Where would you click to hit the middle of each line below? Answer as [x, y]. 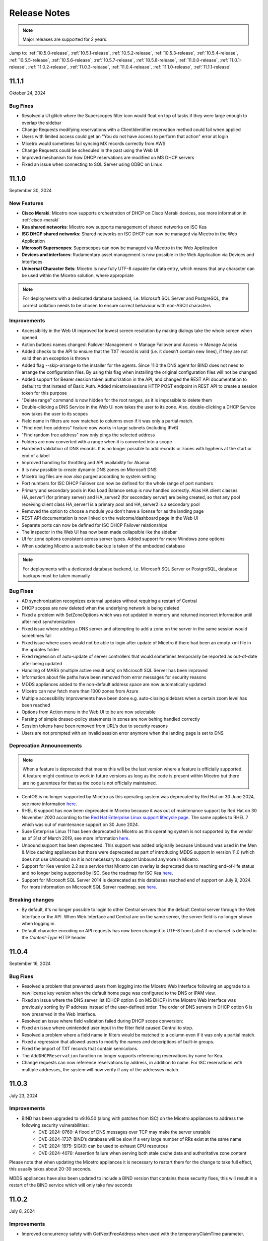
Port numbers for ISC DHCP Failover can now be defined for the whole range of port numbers [117, 483]
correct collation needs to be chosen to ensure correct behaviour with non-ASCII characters [117, 305]
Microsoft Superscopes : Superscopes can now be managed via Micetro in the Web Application [120, 248]
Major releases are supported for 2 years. [65, 39]
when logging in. [38, 924]
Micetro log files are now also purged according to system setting [89, 476]
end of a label [35, 455]
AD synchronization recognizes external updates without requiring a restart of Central [109, 601]
